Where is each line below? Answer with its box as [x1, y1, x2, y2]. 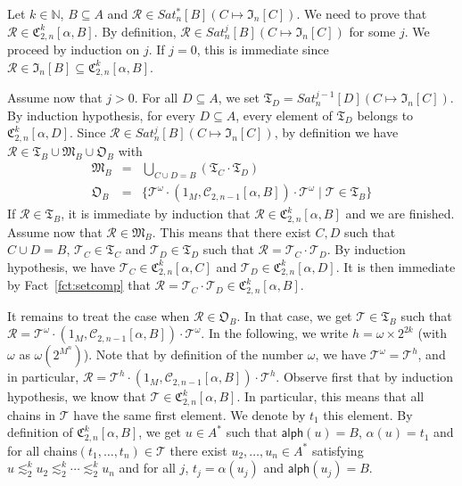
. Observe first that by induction [276, 367, 453, 386]
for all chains [7, 441, 78, 459]
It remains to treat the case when [7, 306, 190, 325]
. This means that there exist [152, 222, 311, 241]
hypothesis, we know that [7, 387, 146, 406]
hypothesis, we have [7, 257, 116, 276]
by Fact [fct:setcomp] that [7, 276, 151, 294]
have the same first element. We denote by [73, 405, 306, 424]
